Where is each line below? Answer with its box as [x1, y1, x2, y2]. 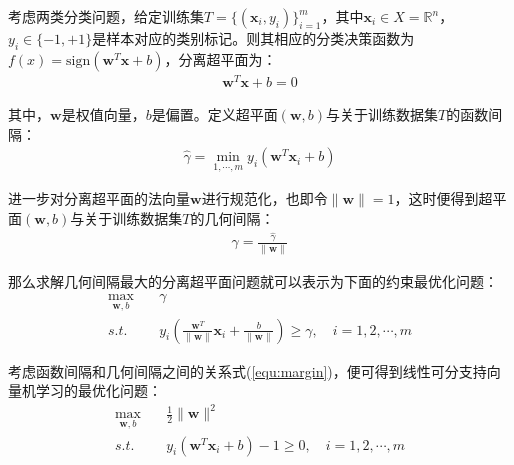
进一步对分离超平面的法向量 [8, 188, 190, 209]
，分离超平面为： [164, 48, 277, 69]
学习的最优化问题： [35, 380, 162, 401]
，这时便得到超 [394, 188, 493, 209]
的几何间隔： [190, 207, 275, 228]
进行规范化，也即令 [201, 188, 328, 209]
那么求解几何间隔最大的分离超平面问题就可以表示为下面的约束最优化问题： [8, 270, 498, 291]
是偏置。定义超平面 [151, 103, 278, 124]
